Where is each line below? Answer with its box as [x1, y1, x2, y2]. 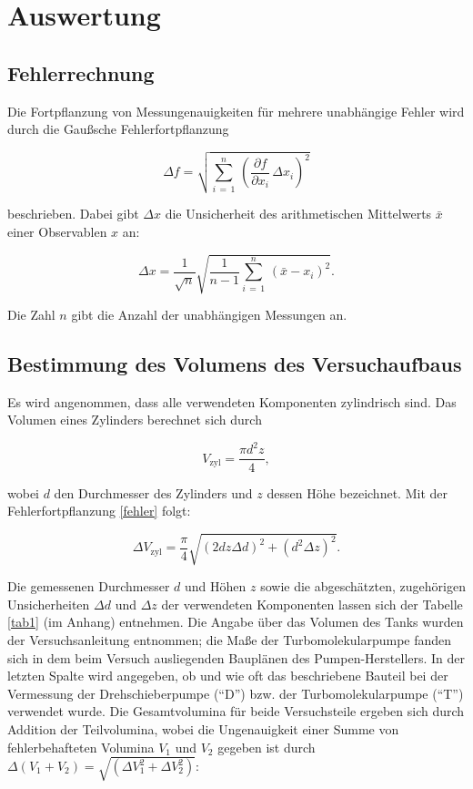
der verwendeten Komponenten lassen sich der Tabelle [161, 594, 463, 613]
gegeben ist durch [217, 737, 316, 756]
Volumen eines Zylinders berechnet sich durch [7, 410, 262, 429]
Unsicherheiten [7, 594, 90, 613]
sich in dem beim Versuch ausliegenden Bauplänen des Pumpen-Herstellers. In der [7, 648, 466, 667]
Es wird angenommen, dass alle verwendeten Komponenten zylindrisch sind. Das [7, 392, 457, 411]
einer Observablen [7, 221, 107, 241]
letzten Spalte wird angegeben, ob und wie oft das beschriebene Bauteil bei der [7, 666, 448, 685]
